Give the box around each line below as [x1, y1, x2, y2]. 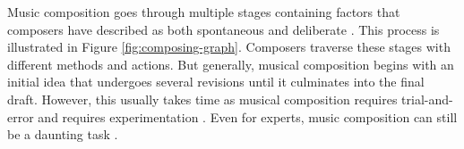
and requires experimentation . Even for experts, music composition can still [38, 107, 458, 126]
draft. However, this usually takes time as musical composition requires [7, 89, 398, 108]
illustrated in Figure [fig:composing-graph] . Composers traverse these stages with [7, 37, 451, 56]
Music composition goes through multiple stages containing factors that [7, 3, 400, 21]
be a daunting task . [7, 125, 118, 144]
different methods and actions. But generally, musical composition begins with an [7, 54, 454, 73]
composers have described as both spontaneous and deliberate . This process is [7, 20, 440, 38]
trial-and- [401, 89, 453, 108]
